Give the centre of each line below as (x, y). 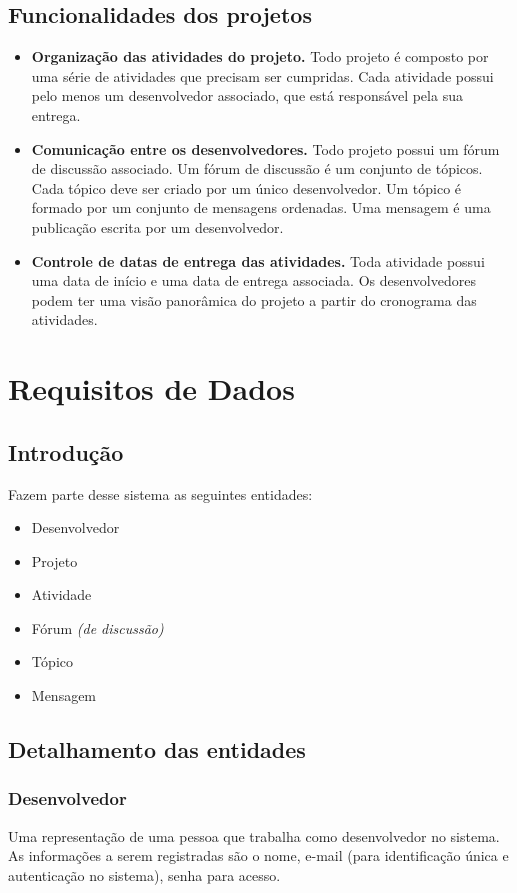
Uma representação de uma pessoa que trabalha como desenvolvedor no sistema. (254, 835)
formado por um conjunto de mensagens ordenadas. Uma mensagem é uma (261, 207)
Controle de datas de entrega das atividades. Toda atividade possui (258, 260)
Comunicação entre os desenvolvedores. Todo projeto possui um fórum (265, 148)
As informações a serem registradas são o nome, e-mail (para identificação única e (258, 855)
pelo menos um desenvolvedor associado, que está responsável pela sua (247, 95)
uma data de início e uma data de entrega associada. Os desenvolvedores (253, 280)
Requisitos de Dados (151, 388)
